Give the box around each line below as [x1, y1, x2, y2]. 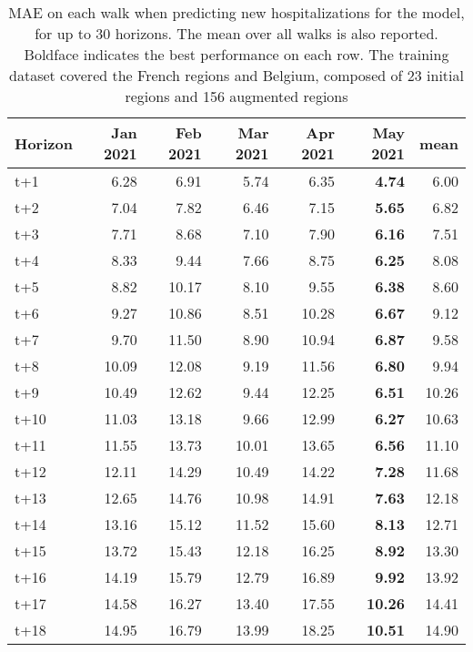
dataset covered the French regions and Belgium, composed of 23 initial [9, 65, 464, 86]
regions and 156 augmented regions [125, 86, 348, 107]
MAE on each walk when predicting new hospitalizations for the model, [8, 2, 465, 23]
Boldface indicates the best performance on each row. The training [24, 44, 449, 65]
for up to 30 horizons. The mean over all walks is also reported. [35, 23, 438, 44]
